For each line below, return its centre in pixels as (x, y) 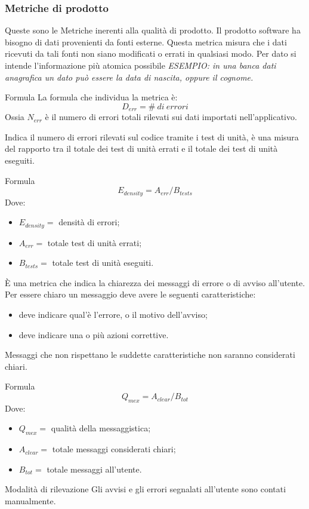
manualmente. (30, 501)
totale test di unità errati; (95, 242)
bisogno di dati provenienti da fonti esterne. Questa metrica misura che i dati (146, 42)
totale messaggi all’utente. (94, 469)
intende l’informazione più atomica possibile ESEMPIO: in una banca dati (140, 65)
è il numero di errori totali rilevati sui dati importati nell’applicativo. (171, 117)
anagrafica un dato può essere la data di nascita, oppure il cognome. (129, 77)
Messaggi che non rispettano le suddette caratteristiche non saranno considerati (150, 355)
